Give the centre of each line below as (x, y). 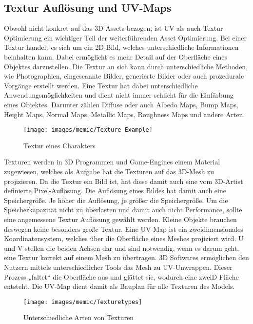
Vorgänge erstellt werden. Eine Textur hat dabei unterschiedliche (101, 85)
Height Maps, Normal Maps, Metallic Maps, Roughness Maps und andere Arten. (125, 114)
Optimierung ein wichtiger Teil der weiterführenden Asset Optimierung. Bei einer (126, 37)
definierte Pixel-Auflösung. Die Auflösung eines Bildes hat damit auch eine (115, 191)
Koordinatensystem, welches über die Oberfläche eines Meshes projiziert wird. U (124, 238)
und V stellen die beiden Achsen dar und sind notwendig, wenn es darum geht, (122, 248)
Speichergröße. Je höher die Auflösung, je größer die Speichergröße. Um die (116, 200)
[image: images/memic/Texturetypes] (83, 302)
